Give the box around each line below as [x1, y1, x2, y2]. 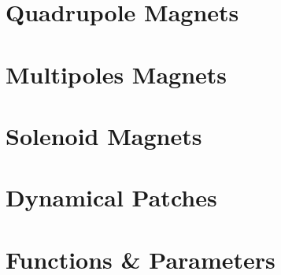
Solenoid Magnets [6, 119, 202, 151]
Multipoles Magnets [6, 58, 227, 90]
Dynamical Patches [6, 181, 217, 214]
